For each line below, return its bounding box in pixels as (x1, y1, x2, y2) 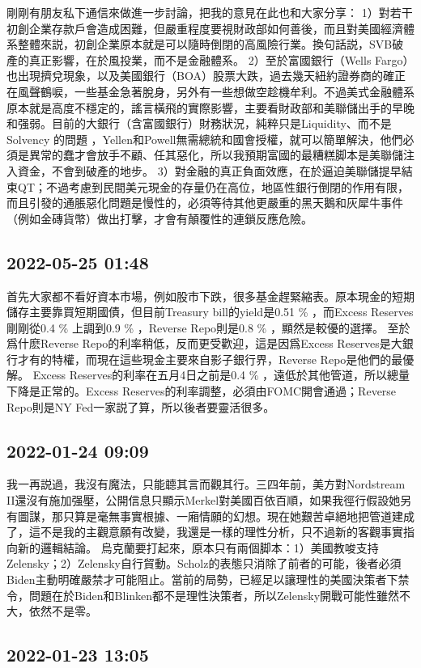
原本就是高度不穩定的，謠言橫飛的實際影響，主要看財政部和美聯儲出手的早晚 (6, 99, 415, 116)
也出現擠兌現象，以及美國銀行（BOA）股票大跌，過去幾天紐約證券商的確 (6, 67, 394, 84)
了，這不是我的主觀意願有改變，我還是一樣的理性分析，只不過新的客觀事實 (6, 523, 403, 540)
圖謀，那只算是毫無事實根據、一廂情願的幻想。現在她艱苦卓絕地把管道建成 (17, 507, 415, 524)
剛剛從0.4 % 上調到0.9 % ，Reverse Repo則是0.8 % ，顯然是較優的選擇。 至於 (6, 319, 410, 336)
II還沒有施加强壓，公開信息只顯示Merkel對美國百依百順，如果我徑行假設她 (6, 492, 401, 509)
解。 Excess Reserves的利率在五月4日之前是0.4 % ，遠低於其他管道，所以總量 (6, 366, 410, 383)
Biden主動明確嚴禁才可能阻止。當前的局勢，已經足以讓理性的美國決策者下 (6, 571, 398, 588)
